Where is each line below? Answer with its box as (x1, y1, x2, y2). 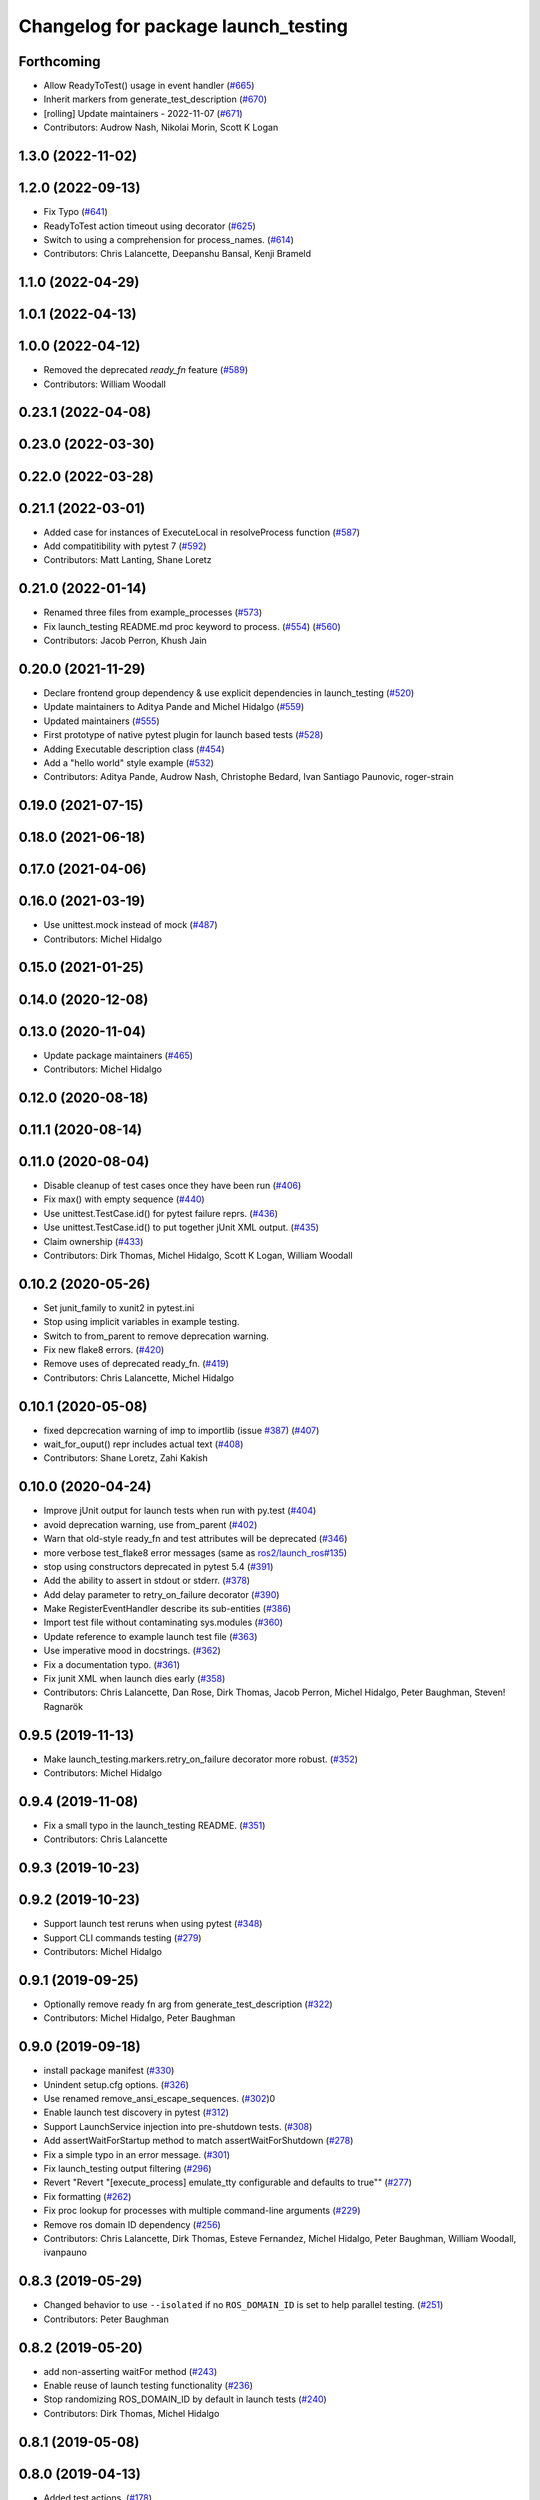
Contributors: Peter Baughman (43, 2313, 169, 2325)
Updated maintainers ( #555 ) (43, 715, 160, 727)
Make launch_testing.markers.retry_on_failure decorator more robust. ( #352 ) (43, 1753, 359, 1765)
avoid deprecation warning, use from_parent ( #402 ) (43, 1518, 258, 1530)
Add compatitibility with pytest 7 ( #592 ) (43, 540, 207, 552)
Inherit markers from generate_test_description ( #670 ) (43, 93, 267, 105)
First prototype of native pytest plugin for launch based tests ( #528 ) (43, 729, 324, 741)
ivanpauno (43, 2246, 87, 2259)
